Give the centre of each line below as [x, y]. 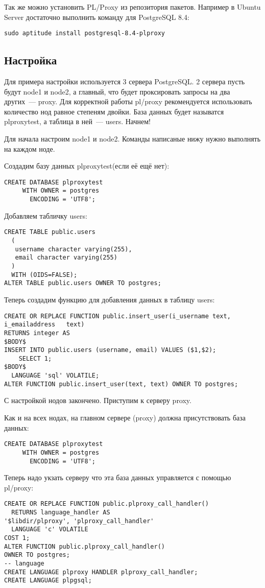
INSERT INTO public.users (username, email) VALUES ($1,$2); [110, 350]
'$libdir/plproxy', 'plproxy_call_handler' [79, 521]
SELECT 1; [35, 358]
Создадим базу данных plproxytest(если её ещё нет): [87, 166]
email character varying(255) [66, 258]
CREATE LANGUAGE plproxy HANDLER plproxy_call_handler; [101, 572]
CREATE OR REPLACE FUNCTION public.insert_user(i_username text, [117, 316]
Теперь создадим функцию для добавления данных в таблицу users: [110, 299]
